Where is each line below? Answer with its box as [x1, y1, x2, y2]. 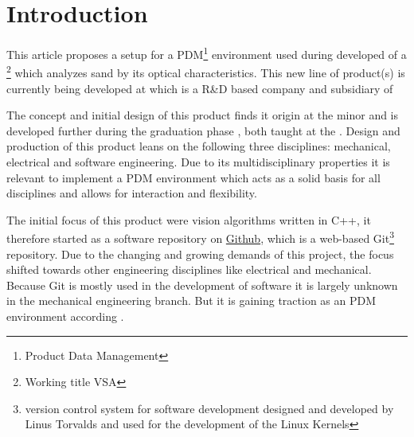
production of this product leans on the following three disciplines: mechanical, [6, 138, 391, 154]
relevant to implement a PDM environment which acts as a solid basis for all [6, 169, 381, 185]
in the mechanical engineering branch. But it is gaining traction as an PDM [6, 292, 377, 309]
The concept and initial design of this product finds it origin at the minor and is [6, 107, 399, 123]
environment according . [6, 308, 124, 324]
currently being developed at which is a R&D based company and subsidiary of [6, 80, 393, 96]
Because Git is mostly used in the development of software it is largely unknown [6, 276, 398, 293]
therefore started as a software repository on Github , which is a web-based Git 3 [6, 228, 395, 247]
